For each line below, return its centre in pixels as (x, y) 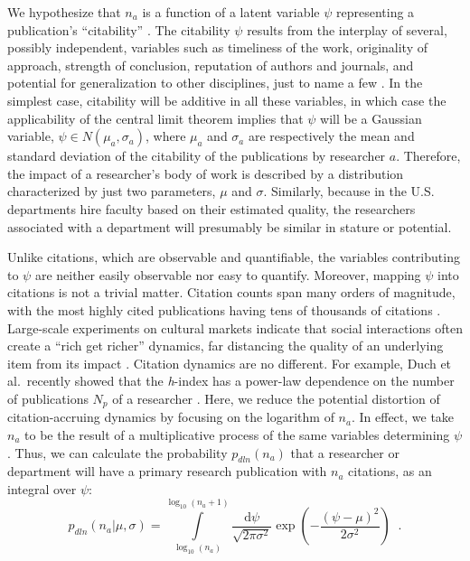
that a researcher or (345, 452)
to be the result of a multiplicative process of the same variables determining (237, 434)
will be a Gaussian (371, 118)
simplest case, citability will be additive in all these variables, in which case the (227, 100)
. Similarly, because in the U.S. (349, 191)
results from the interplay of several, (347, 29)
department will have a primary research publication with (167, 471)
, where (166, 136)
